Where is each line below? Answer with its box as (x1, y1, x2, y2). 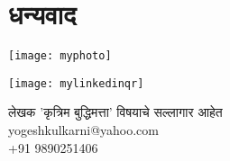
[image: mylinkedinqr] (8, 76, 144, 90)
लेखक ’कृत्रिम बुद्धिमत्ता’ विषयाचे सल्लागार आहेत (8, 103, 223, 121)
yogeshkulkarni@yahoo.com (8, 121, 159, 139)
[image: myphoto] (8, 49, 112, 63)
